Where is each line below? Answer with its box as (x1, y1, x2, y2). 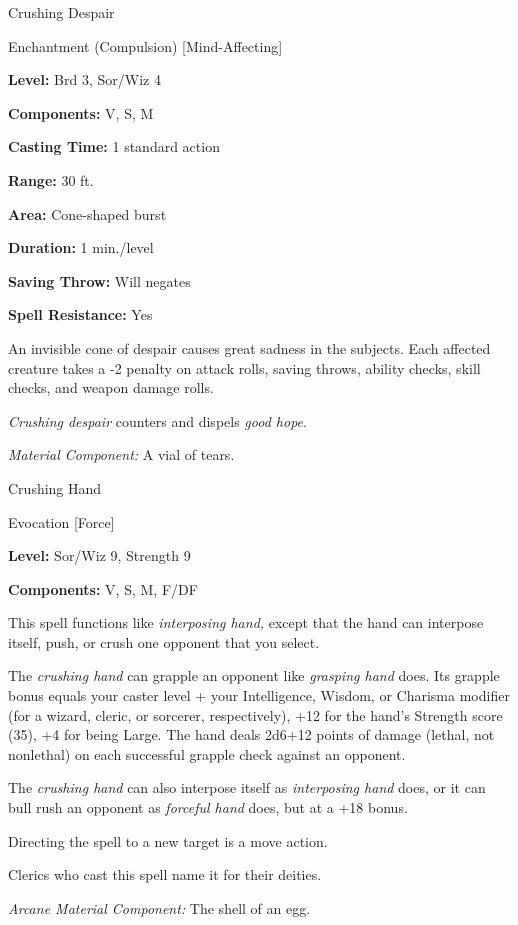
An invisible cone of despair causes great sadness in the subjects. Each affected (8, 337, 491, 358)
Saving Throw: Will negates (8, 270, 191, 291)
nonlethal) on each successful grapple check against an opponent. (8, 743, 406, 764)
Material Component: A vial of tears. (8, 444, 235, 465)
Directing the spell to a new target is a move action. (8, 830, 328, 851)
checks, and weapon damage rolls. (8, 377, 214, 398)
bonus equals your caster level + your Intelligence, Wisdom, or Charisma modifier (8, 685, 510, 706)
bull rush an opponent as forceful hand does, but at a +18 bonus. (8, 797, 408, 818)
